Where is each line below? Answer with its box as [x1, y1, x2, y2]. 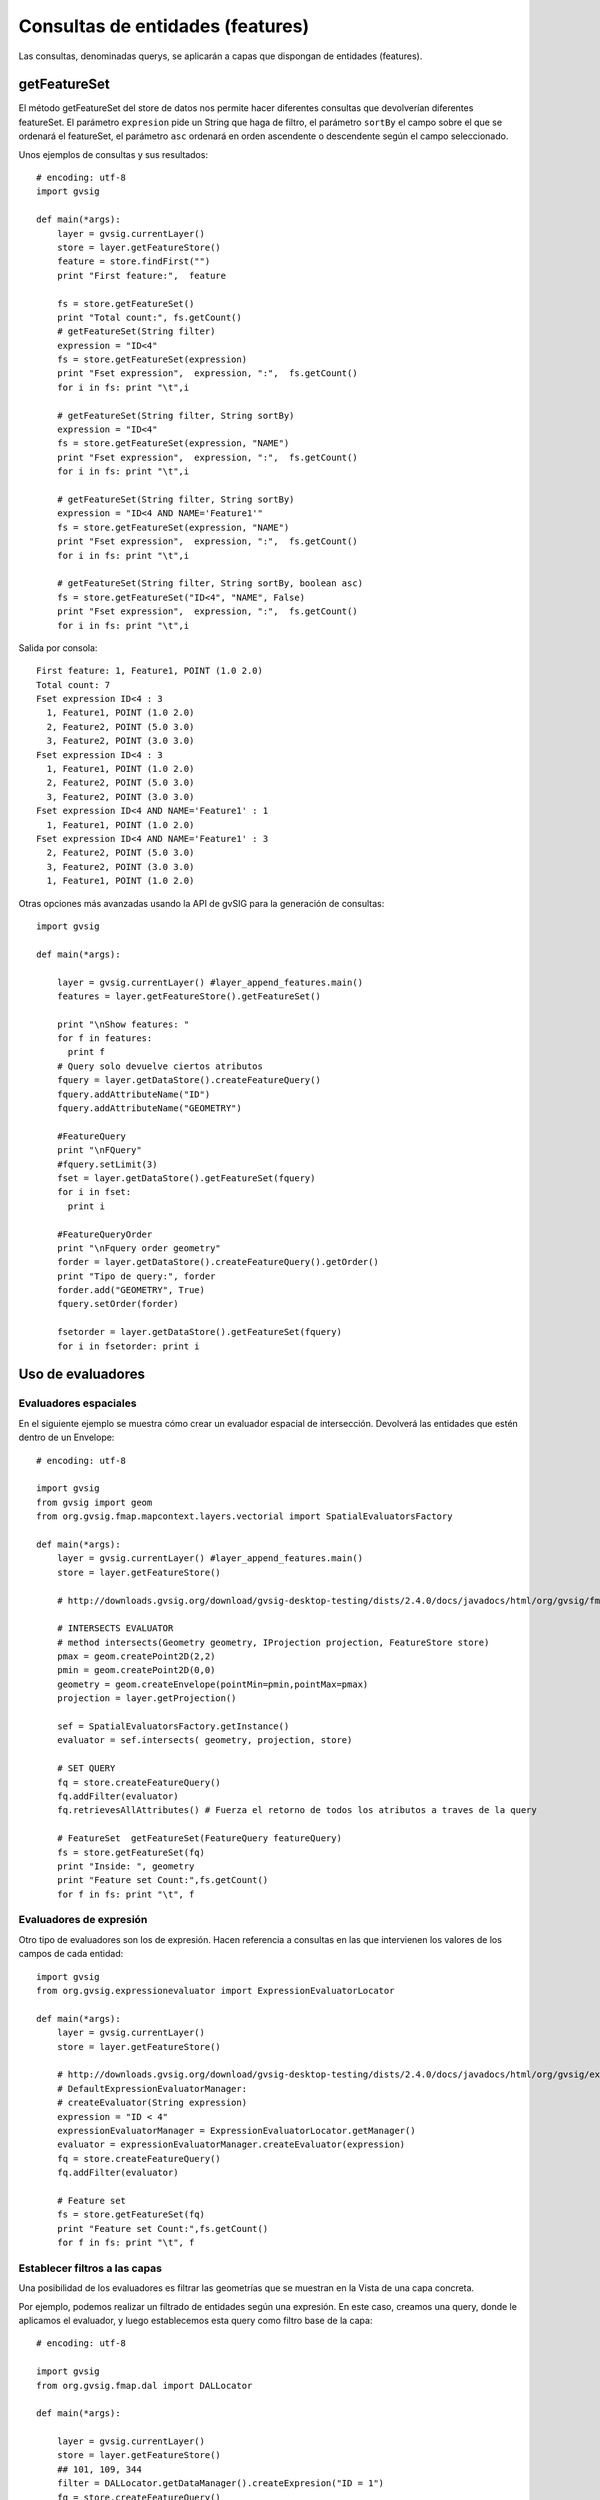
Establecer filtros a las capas [18, 2261, 162, 2275]
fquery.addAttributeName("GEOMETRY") [56, 1103, 242, 1114]
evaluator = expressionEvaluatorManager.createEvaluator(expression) [56, 2139, 406, 2150]
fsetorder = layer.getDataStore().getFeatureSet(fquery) [56, 1326, 342, 1338]
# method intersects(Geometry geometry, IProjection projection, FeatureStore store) [56, 1636, 490, 1648]
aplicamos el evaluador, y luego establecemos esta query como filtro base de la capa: [18, 2314, 373, 2326]
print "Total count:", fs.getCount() [56, 311, 242, 323]
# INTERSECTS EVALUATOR [56, 1623, 174, 1634]
